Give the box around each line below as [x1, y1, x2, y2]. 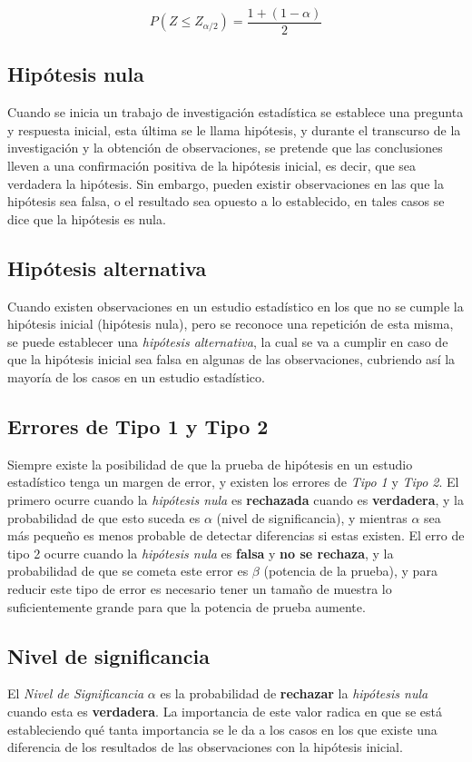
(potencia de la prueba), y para [263, 561, 438, 580]
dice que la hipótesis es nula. [7, 209, 166, 228]
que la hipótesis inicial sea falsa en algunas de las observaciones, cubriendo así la [7, 350, 456, 369]
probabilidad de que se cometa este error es [7, 561, 249, 580]
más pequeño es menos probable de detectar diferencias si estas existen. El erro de [7, 526, 465, 545]
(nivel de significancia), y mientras [216, 508, 408, 527]
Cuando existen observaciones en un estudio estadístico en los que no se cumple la [7, 296, 464, 315]
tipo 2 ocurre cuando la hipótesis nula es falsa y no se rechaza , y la [7, 543, 394, 562]
